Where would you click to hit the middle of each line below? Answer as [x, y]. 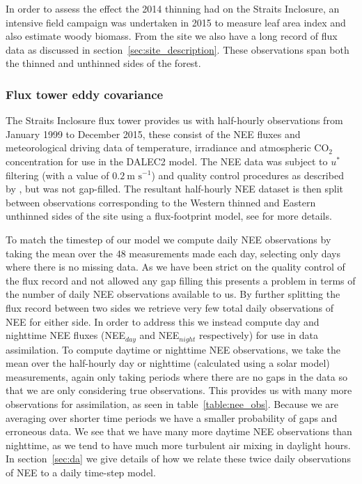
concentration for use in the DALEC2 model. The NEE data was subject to [167, 161]
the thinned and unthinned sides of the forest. [103, 63]
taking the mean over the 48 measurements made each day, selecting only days [173, 253]
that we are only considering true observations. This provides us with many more [179, 390]
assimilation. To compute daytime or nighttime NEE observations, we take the [173, 349]
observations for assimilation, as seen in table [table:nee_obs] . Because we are [172, 403]
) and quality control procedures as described [247, 175]
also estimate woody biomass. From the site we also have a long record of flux [172, 36]
